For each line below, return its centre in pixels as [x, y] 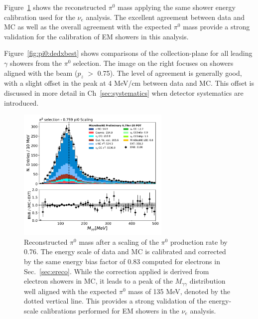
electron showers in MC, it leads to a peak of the [98, 281]
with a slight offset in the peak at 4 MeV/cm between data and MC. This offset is [129, 83]
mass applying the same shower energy [177, 7]
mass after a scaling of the [119, 241]
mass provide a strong [216, 27]
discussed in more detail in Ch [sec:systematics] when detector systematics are [124, 92]
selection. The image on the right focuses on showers [153, 63]
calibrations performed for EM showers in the [110, 310]
